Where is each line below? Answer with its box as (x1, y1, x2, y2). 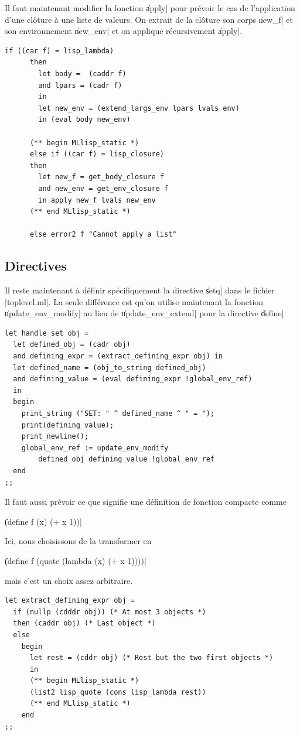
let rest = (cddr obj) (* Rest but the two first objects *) (29, 654, 274, 662)
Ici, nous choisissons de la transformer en (5, 535, 152, 547)
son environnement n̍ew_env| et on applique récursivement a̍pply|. (5, 25, 243, 37)
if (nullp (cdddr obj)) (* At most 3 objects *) (13, 607, 206, 616)
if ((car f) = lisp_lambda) (5, 46, 114, 55)
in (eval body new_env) (38, 115, 131, 124)
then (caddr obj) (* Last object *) (13, 619, 156, 628)
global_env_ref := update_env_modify (21, 443, 169, 452)
